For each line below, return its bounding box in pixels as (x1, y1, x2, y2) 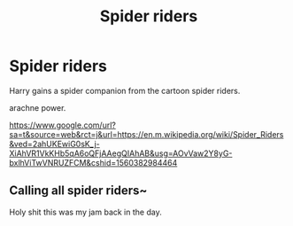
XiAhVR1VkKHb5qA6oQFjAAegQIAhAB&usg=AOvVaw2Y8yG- (9, 148, 233, 159)
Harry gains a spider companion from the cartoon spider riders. (9, 85, 241, 96)
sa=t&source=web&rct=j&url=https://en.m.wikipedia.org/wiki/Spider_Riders (9, 129, 284, 139)
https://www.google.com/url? (9, 120, 117, 130)
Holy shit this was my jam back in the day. (9, 207, 162, 217)
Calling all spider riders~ (9, 183, 148, 199)
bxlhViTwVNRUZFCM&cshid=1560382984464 (9, 157, 178, 168)
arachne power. (9, 102, 66, 113)
